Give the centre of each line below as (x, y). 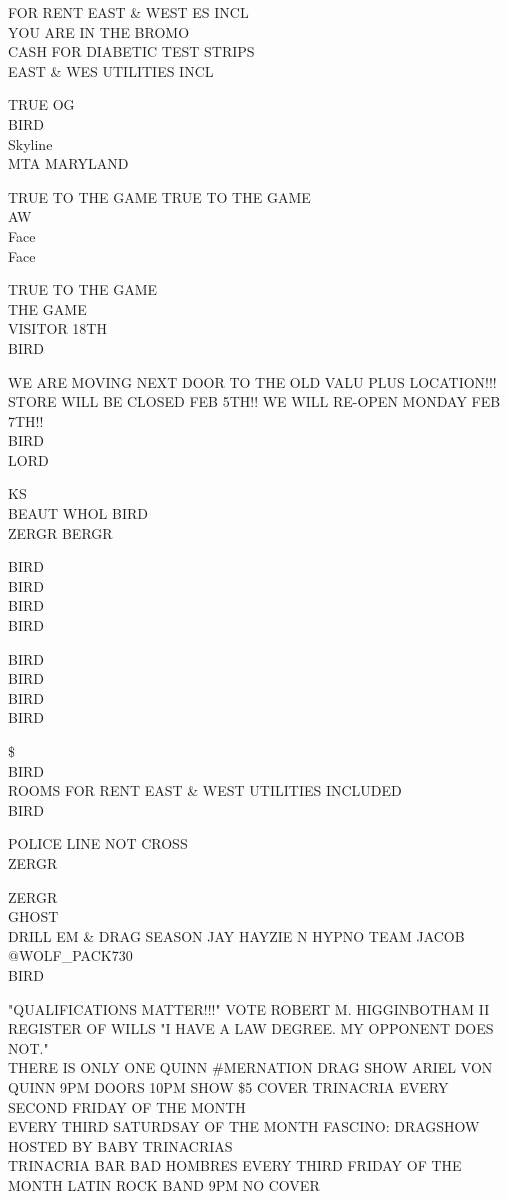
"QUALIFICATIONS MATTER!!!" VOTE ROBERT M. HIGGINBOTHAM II (249, 1008)
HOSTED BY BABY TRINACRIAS (120, 1145)
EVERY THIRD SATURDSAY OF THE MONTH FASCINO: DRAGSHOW (244, 1126)
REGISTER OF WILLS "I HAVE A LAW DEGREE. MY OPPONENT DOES (251, 1028)
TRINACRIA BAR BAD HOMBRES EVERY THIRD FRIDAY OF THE (235, 1165)
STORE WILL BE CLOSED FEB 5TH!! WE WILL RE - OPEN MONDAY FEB (254, 401)
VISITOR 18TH (57, 328)
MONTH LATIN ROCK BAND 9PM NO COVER (164, 1184)
